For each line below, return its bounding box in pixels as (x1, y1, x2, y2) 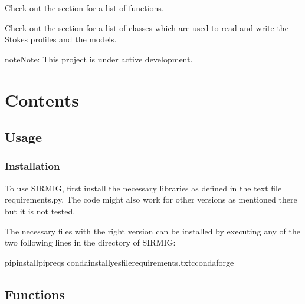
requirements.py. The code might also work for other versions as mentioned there (5, 193, 297, 206)
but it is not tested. (5, 204, 76, 217)
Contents (5, 87, 79, 111)
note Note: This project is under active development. (5, 52, 193, 65)
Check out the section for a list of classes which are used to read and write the (5, 21, 288, 34)
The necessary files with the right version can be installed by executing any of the (5, 224, 300, 237)
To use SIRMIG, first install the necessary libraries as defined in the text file (5, 181, 282, 194)
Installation (5, 158, 60, 173)
